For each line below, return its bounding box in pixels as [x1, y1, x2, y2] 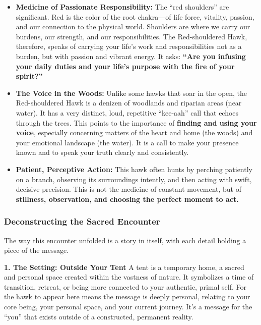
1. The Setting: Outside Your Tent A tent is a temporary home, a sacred [4, 261, 244, 272]
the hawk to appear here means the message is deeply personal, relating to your [4, 291, 250, 302]
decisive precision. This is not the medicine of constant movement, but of [16, 184, 242, 194]
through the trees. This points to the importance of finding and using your [16, 117, 257, 128]
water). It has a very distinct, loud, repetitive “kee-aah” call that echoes [16, 107, 239, 118]
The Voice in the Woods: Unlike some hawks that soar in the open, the [16, 87, 247, 98]
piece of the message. [4, 245, 69, 255]
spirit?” [16, 71, 43, 81]
